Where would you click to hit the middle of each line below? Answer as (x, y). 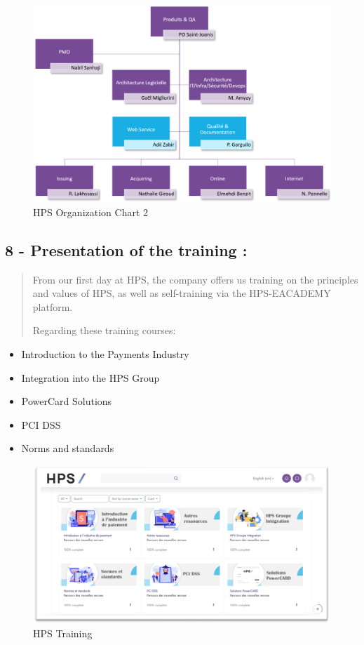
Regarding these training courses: (104, 330)
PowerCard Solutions (67, 401)
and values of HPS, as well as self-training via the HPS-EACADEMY (182, 293)
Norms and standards (68, 448)
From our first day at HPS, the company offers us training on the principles (195, 279)
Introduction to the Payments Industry (105, 354)
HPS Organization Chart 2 (91, 212)
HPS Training (63, 633)
